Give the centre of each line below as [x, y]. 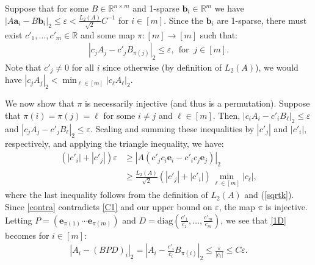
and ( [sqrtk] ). [269, 195]
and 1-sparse [156, 8]
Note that [23, 67]
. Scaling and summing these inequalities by [172, 128]
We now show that [40, 103]
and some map [107, 34]
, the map [237, 207]
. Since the [183, 20]
